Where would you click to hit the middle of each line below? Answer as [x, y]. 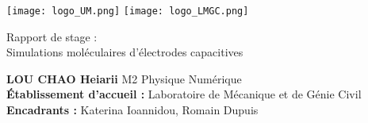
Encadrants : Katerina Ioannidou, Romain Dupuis [132, 110]
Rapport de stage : [52, 36]
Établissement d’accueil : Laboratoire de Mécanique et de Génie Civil [184, 94]
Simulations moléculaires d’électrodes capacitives [125, 52]
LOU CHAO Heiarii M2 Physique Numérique [124, 78]
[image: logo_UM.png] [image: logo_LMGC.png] [128, 11]
